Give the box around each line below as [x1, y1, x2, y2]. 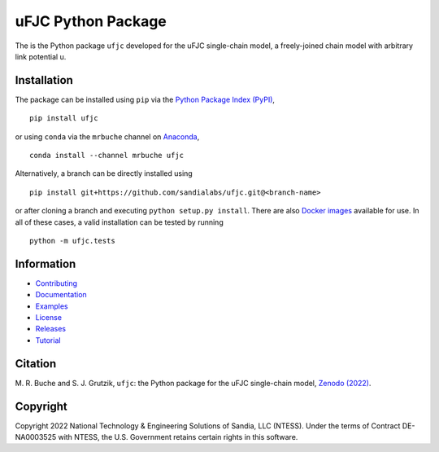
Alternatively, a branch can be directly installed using [15, 169, 193, 178]
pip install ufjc [29, 114, 98, 123]
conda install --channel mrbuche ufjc [29, 151, 185, 160]
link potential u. [15, 51, 67, 61]
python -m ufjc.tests [29, 236, 115, 245]
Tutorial [35, 335, 61, 345]
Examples [35, 301, 68, 311]
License [35, 313, 63, 323]
